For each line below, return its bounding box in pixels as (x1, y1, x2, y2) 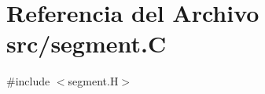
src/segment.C (6, 27, 167, 60)
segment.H (68, 73, 119, 89)
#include (6, 73, 50, 89)
